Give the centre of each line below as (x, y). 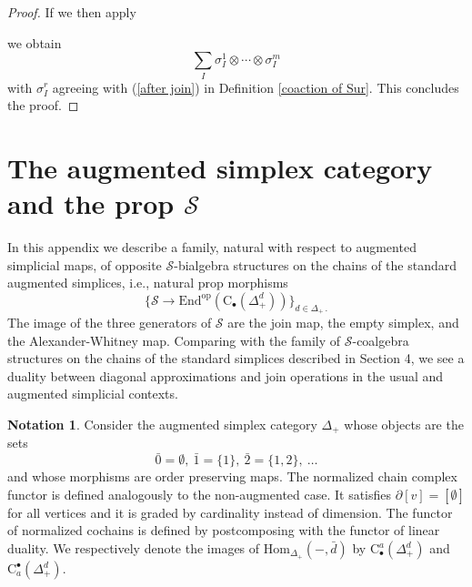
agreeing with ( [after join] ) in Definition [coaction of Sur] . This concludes (256, 87)
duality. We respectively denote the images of (134, 548)
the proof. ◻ (43, 105)
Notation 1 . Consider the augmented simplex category (162, 424)
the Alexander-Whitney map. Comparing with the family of (174, 340)
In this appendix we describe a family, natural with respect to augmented (212, 247)
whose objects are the (404, 424)
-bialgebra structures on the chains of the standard (316, 264)
